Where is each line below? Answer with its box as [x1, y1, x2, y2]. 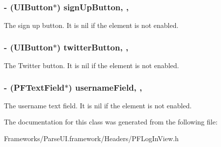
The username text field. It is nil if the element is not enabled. [4, 100, 192, 110]
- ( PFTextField [4, 81, 65, 93]
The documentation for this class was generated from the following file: [4, 117, 218, 127]
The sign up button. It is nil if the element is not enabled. [4, 20, 179, 30]
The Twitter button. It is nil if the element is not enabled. [4, 60, 179, 71]
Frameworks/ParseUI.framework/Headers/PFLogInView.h [4, 133, 179, 144]
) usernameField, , [68, 81, 142, 93]
